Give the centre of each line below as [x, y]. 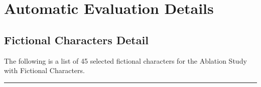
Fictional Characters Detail [76, 40]
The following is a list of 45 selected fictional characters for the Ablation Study [125, 60]
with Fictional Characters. [44, 70]
